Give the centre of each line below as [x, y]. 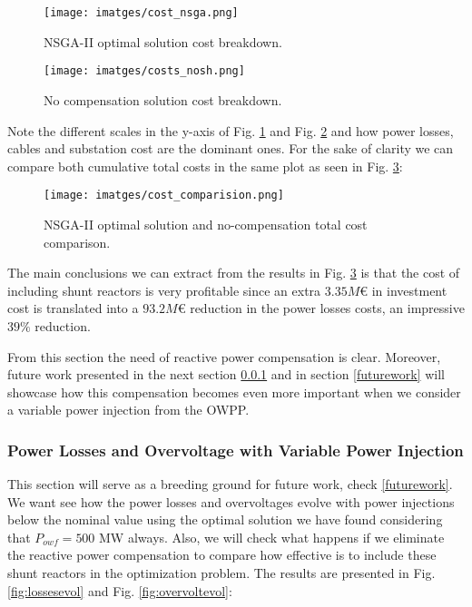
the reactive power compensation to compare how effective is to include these [222, 555]
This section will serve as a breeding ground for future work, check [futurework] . [230, 484]
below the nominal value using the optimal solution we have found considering [225, 519]
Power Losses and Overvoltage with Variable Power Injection [236, 450]
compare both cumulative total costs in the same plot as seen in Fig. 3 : [205, 166]
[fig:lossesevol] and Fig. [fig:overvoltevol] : [120, 590]
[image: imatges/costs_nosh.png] [144, 71]
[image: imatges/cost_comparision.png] [164, 196]
